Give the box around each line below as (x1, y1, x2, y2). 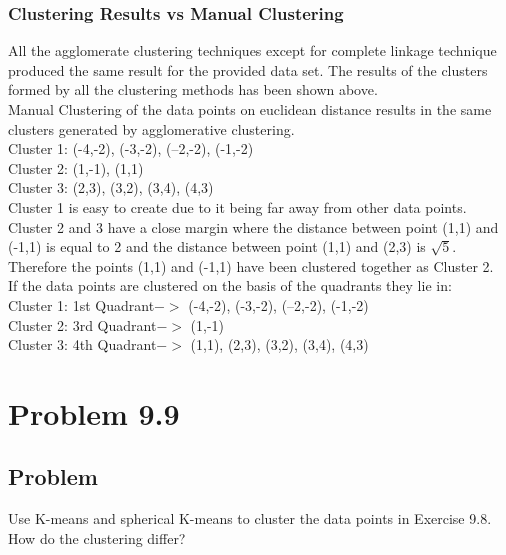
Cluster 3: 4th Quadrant (8, 334, 157, 355)
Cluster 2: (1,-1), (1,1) (8, 157, 144, 178)
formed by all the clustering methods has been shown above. (8, 79, 378, 100)
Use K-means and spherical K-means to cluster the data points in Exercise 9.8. (8, 508, 492, 529)
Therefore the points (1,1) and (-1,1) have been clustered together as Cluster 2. (8, 255, 494, 276)
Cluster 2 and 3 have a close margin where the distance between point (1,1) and (8, 216, 499, 237)
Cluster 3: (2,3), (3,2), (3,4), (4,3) (8, 177, 214, 198)
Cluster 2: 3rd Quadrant (8, 314, 157, 335)
